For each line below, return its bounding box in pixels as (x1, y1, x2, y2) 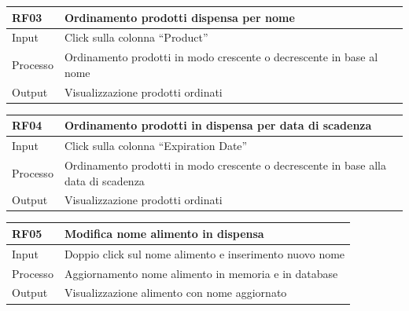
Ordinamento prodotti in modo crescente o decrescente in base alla (64, 156, 386, 173)
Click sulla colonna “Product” (64, 29, 208, 46)
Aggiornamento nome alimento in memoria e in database (64, 265, 338, 281)
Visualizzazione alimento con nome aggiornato (64, 284, 287, 301)
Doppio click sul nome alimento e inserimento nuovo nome (64, 245, 345, 262)
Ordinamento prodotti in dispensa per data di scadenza (64, 117, 372, 134)
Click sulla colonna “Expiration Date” (64, 137, 248, 154)
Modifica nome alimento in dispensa (64, 225, 264, 241)
